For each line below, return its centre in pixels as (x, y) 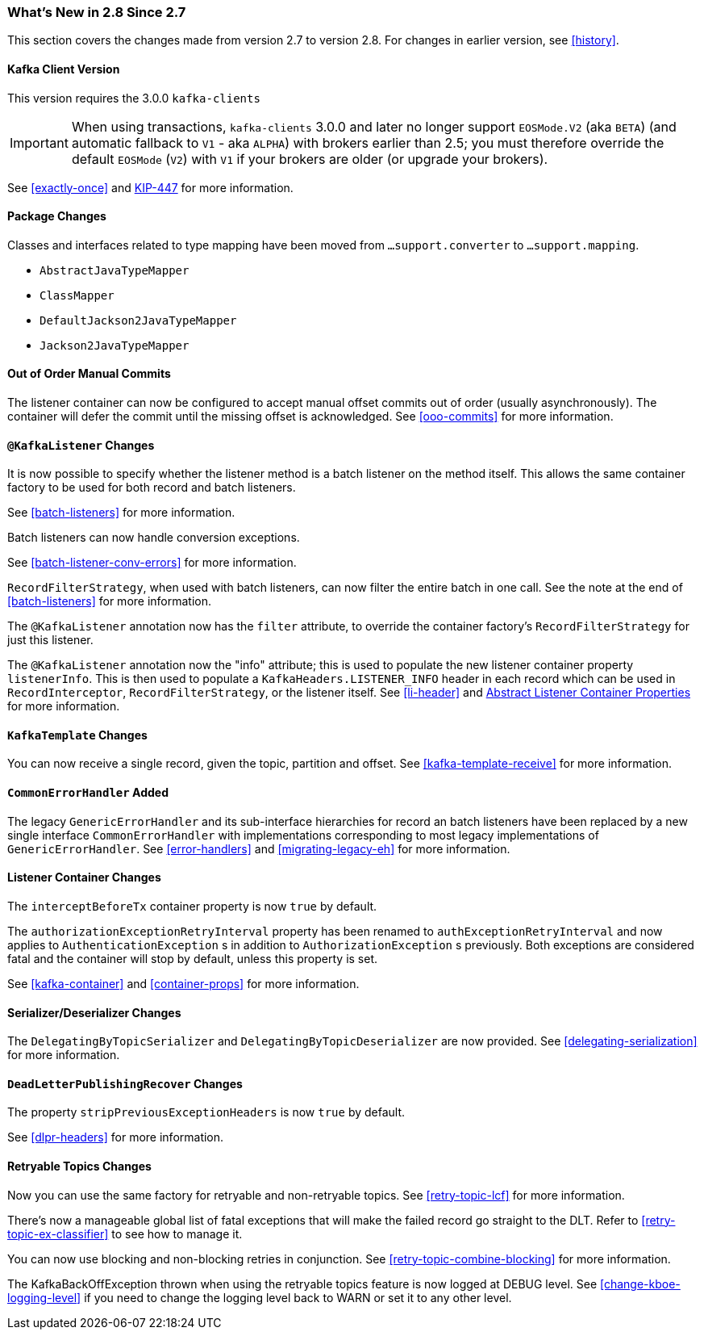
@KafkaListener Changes (81, 445)
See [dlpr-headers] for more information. (116, 1137)
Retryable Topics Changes (79, 1166)
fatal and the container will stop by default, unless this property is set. (193, 958)
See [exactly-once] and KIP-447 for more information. (150, 187)
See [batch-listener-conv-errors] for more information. (152, 563)
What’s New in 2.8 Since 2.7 (97, 12)
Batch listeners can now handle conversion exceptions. (154, 538)
